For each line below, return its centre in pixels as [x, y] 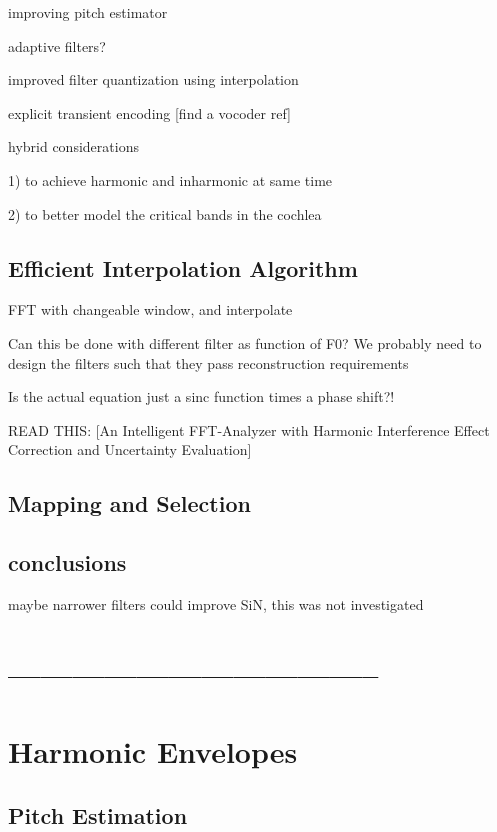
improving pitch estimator [88, 12]
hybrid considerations [73, 146]
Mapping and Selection [129, 503]
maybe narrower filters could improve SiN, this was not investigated [216, 603]
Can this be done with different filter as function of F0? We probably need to [245, 342]
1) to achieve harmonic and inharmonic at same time [170, 179]
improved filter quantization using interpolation [153, 79]
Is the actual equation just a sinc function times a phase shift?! [201, 396]
